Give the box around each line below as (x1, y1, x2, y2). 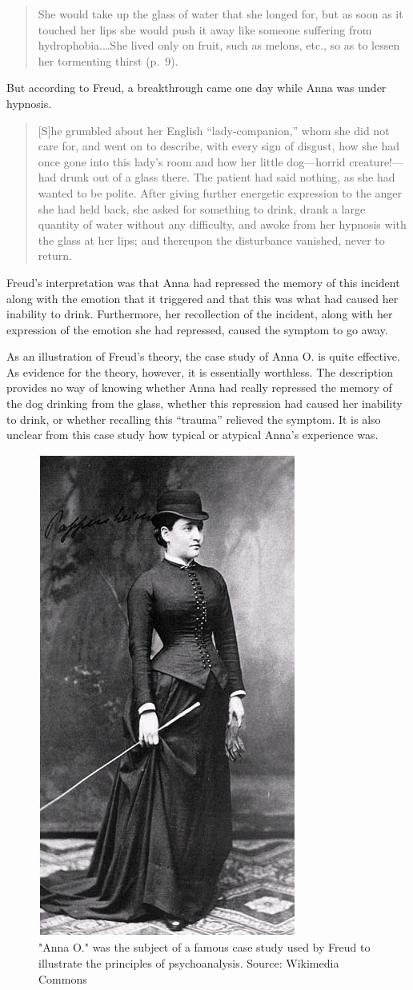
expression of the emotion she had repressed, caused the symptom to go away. (6, 321, 388, 337)
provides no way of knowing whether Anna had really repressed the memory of (6, 379, 392, 396)
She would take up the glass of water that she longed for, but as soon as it (38, 6, 403, 22)
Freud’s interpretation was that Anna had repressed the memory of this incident (6, 273, 400, 290)
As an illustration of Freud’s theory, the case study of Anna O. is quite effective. (6, 348, 400, 365)
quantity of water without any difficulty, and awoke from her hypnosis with (38, 216, 407, 233)
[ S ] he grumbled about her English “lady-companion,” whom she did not (38, 122, 390, 138)
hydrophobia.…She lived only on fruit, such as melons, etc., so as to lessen (38, 37, 400, 54)
